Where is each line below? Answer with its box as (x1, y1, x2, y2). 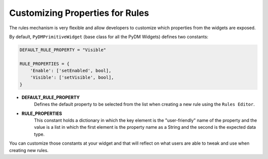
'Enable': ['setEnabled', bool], (30, 68, 112, 74)
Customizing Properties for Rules (9, 7, 149, 18)
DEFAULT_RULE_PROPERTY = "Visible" (19, 47, 106, 53)
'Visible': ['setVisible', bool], (30, 75, 114, 80)
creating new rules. (9, 147, 49, 153)
